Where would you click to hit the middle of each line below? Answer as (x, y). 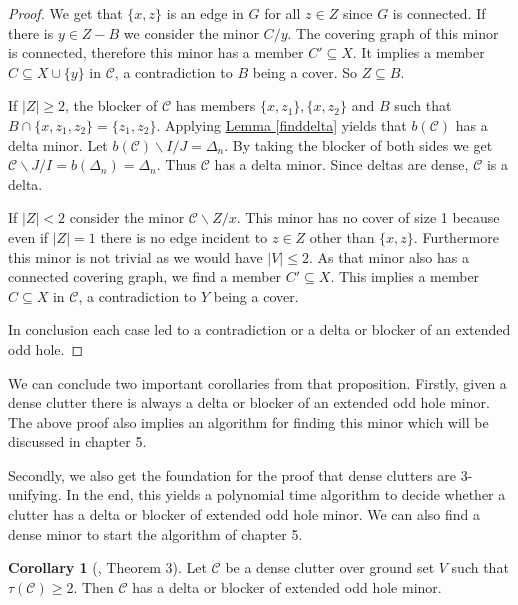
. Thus (176, 164)
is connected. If (439, 13)
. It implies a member (418, 52)
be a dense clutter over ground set (330, 567)
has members (215, 105)
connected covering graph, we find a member (145, 276)
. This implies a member (405, 276)
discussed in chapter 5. (77, 441)
